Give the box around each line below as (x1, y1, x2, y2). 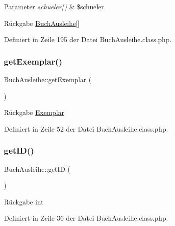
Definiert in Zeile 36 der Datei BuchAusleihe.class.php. (4, 213, 168, 223)
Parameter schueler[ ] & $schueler (4, 1, 104, 11)
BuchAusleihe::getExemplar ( (4, 74, 92, 84)
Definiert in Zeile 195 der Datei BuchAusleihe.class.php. (4, 34, 172, 45)
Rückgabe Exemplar (4, 107, 64, 117)
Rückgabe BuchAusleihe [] (4, 18, 80, 28)
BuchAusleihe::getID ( (4, 163, 71, 174)
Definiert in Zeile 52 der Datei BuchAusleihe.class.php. (4, 123, 168, 134)
